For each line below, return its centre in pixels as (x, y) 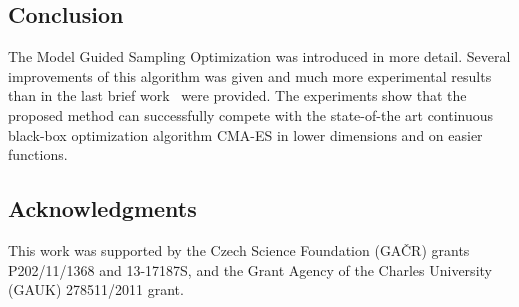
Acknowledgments (102, 208)
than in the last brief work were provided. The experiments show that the (237, 95)
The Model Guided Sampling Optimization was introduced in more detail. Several (259, 56)
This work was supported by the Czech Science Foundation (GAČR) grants (239, 249)
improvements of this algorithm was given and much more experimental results (250, 75)
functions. (38, 154)
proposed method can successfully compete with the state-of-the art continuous (251, 114)
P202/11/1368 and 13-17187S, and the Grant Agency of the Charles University (250, 269)
